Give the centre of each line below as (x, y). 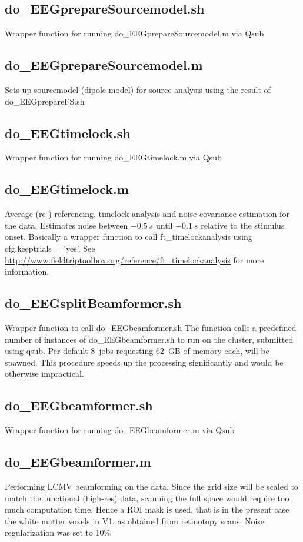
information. (27, 271)
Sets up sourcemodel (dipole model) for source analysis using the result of (138, 89)
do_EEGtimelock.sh (68, 133)
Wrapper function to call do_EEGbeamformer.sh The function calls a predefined (151, 327)
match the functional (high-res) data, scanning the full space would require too (147, 498)
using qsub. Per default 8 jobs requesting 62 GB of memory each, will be (137, 351)
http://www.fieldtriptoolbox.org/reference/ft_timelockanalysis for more (134, 260)
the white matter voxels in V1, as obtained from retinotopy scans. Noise (135, 521)
